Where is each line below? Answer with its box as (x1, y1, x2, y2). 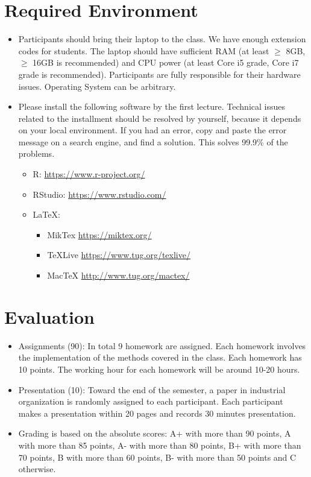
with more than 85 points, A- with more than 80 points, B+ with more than (18, 438, 301, 451)
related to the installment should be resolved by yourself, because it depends (18, 112, 301, 124)
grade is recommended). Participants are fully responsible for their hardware (18, 68, 301, 80)
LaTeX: (33, 208, 60, 221)
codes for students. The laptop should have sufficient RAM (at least (18, 44, 269, 57)
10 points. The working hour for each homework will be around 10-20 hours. (18, 362, 300, 375)
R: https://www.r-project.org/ (33, 168, 145, 180)
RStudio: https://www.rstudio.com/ (33, 188, 166, 200)
